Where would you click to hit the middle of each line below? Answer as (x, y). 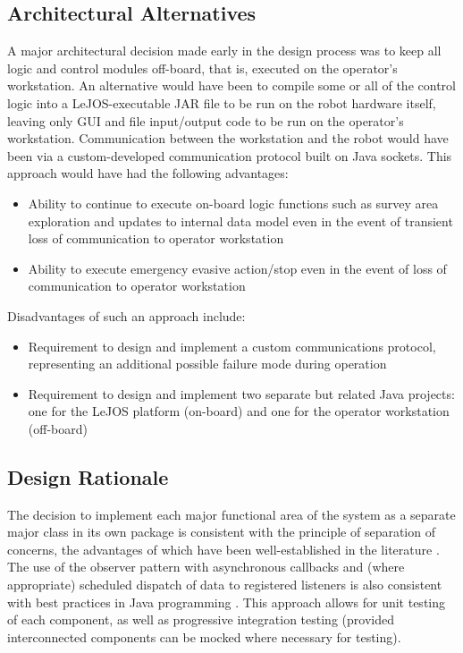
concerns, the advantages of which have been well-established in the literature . (223, 549)
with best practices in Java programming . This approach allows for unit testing (227, 602)
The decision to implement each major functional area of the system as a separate (231, 514)
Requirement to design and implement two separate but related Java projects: (241, 393)
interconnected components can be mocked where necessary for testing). (204, 636)
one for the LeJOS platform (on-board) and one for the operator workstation (239, 411)
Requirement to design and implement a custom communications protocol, (232, 346)
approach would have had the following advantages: (148, 173)
